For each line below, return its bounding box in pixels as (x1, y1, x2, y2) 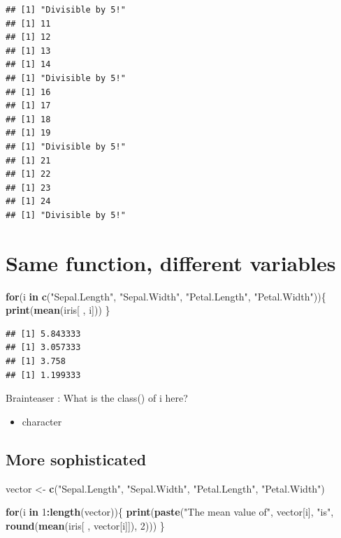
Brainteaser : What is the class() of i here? (6, 391, 188, 405)
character (22, 414, 62, 428)
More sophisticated (6, 448, 147, 470)
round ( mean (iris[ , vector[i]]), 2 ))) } (6, 518, 165, 532)
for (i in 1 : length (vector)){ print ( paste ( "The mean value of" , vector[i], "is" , (6, 504, 334, 519)
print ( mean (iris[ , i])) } (6, 303, 110, 317)
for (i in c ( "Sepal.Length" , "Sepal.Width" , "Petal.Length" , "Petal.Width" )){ (6, 289, 326, 303)
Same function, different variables (6, 248, 336, 277)
